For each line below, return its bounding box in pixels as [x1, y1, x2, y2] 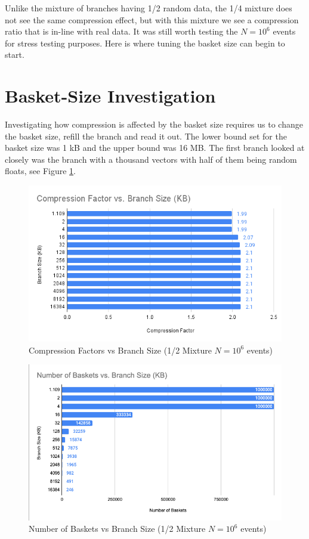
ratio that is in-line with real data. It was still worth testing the [5, 25, 238, 38]
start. [5, 48, 24, 61]
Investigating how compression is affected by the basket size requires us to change [5, 118, 303, 131]
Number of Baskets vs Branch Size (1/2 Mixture [29, 522, 206, 535]
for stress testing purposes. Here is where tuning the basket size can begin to [5, 36, 285, 49]
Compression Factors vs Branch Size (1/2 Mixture [29, 343, 212, 356]
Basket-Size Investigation [5, 83, 216, 108]
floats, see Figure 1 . [5, 165, 76, 177]
